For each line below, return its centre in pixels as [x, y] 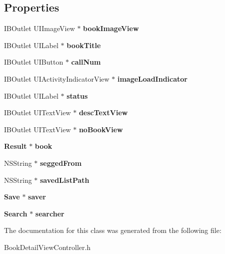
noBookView [101, 129]
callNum [86, 62]
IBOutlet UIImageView [39, 28]
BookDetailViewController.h [47, 247]
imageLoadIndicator [152, 78]
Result [15, 146]
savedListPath [65, 180]
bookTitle [84, 45]
